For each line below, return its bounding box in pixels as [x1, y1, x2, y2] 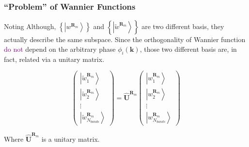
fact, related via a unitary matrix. [4, 54, 105, 64]
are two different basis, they [141, 21, 224, 31]
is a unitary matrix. [41, 134, 100, 144]
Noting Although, [4, 21, 56, 31]
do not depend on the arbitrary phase [4, 44, 116, 54]
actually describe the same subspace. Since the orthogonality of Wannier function [4, 34, 246, 44]
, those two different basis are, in [140, 44, 237, 54]
